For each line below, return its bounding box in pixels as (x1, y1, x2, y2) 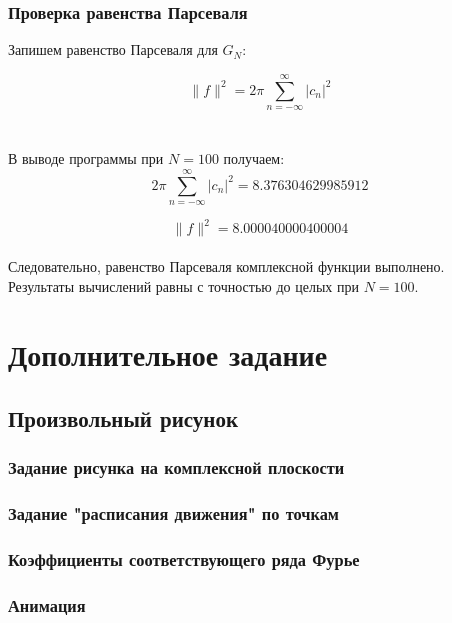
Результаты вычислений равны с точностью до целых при (8, 275, 359, 296)
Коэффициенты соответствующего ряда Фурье (8, 547, 360, 572)
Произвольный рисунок (8, 403, 239, 434)
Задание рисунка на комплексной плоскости (8, 455, 345, 480)
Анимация (8, 592, 86, 617)
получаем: (223, 148, 285, 169)
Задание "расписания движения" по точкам (8, 501, 339, 526)
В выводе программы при (8, 148, 164, 169)
